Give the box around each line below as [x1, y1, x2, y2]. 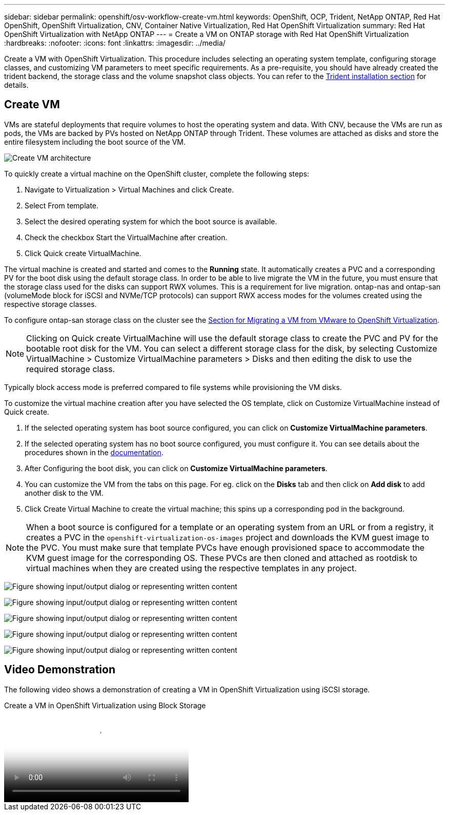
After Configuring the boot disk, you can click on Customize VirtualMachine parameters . [25, 463, 328, 473]
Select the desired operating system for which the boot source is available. [25, 217, 277, 226]
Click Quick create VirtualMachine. [25, 248, 141, 258]
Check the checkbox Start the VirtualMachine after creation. [25, 232, 228, 242]
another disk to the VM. [25, 488, 104, 497]
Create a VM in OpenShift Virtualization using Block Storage [4, 701, 206, 710]
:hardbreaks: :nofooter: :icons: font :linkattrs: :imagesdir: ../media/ [4, 38, 226, 47]
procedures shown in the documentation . [25, 448, 164, 457]
